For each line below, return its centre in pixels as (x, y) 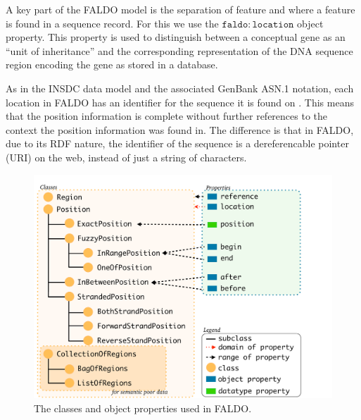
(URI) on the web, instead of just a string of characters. (126, 157)
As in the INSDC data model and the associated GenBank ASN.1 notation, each (180, 88)
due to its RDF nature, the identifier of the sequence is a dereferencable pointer (177, 143)
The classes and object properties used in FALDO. (143, 408)
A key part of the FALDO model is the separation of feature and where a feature (180, 9)
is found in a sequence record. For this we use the (112, 23)
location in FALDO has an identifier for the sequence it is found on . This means (180, 102)
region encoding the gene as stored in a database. (112, 64)
